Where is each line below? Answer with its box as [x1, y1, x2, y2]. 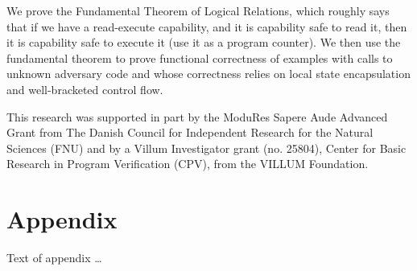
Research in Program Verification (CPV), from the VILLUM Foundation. [6, 155, 369, 172]
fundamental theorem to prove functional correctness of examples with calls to [6, 49, 393, 66]
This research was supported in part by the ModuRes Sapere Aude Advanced [6, 108, 388, 125]
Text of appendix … [6, 249, 102, 266]
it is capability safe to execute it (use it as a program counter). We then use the [6, 34, 401, 51]
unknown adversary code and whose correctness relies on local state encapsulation [6, 65, 411, 82]
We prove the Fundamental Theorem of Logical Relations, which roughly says [6, 2, 390, 18]
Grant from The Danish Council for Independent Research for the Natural [6, 124, 374, 141]
